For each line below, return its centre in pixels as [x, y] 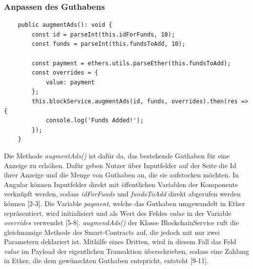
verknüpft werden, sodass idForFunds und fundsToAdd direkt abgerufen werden [122, 194]
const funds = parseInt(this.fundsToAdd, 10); [109, 44]
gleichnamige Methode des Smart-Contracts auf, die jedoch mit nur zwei [112, 232]
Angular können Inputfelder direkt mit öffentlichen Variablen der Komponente [121, 184]
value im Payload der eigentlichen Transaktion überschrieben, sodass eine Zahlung [126, 251]
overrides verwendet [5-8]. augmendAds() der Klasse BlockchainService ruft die [121, 222]
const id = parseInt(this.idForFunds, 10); [103, 34]
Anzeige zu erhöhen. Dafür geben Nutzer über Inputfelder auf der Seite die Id [120, 165]
